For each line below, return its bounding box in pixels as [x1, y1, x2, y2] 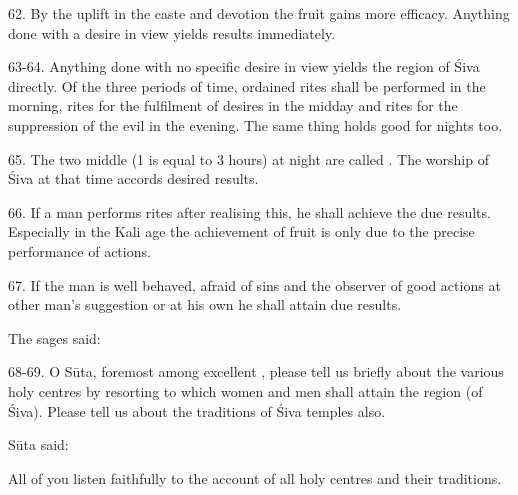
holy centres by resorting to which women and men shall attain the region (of [8, 380, 483, 401]
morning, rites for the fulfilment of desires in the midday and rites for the [8, 95, 458, 116]
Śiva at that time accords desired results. [8, 168, 259, 189]
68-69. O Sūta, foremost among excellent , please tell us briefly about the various [8, 361, 504, 382]
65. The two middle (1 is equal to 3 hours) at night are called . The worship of [8, 148, 489, 169]
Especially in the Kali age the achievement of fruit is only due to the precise [8, 221, 475, 242]
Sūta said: [8, 434, 69, 455]
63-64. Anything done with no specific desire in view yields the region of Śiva [8, 56, 480, 77]
